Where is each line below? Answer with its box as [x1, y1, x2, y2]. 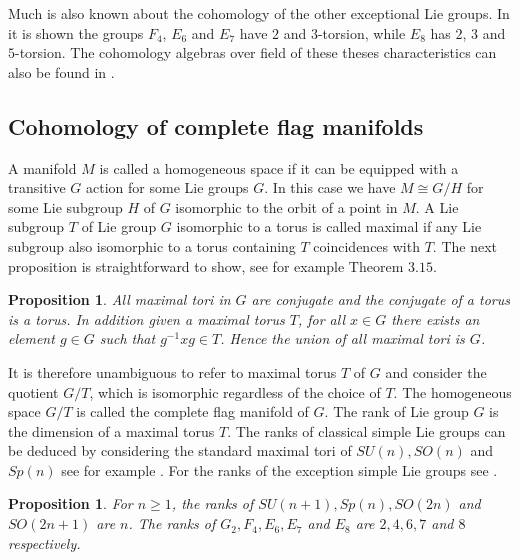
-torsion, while [317, 22, 406, 43]
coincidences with [313, 235, 420, 256]
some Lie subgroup [8, 196, 123, 217]
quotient [8, 381, 59, 402]
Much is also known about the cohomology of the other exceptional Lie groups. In [8, 3, 510, 23]
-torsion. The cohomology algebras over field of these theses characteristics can [15, 42, 497, 63]
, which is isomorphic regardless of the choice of [89, 381, 381, 402]
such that [99, 328, 156, 349]
